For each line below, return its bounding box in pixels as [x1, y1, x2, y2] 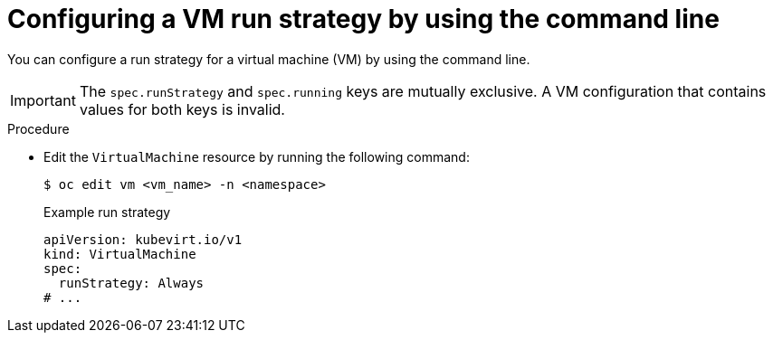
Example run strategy [43, 203, 171, 220]
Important [10, 90, 76, 109]
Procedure [7, 120, 70, 137]
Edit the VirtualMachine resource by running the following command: [43, 148, 470, 165]
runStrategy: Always [58, 275, 205, 290]
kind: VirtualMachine [43, 246, 196, 261]
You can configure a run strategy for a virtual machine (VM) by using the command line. [7, 51, 530, 67]
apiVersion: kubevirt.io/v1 [43, 231, 243, 247]
